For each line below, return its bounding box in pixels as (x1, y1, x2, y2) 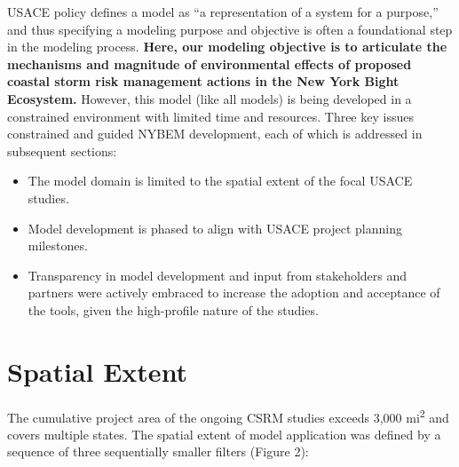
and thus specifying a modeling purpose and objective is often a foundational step (7, 20, 453, 38)
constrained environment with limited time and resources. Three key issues (7, 107, 414, 125)
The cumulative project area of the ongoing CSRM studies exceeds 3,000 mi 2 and (7, 405, 449, 426)
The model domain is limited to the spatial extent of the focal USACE (28, 171, 413, 190)
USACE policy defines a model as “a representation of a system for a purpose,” (7, 3, 439, 20)
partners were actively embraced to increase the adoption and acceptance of (28, 283, 440, 302)
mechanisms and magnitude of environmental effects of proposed (7, 54, 412, 73)
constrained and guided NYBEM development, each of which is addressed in (7, 124, 423, 143)
